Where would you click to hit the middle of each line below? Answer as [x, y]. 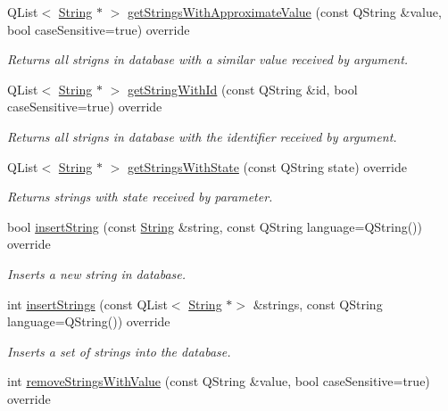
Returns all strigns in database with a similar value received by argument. [208, 59]
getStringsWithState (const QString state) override [267, 166]
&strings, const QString [318, 304]
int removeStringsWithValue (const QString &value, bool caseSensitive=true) [219, 381]
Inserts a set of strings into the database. [119, 351]
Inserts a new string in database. [97, 273]
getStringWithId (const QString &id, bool [242, 89]
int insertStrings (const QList [87, 304]
